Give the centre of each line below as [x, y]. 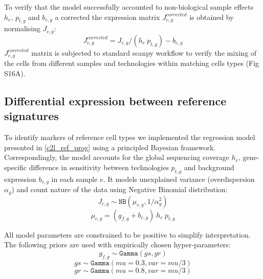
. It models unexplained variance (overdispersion [179, 179]
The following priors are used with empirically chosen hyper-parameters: [117, 245]
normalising [22, 28]
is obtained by [212, 17]
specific [16, 167]
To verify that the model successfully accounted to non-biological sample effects [129, 7]
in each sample [74, 179]
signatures [31, 116]
